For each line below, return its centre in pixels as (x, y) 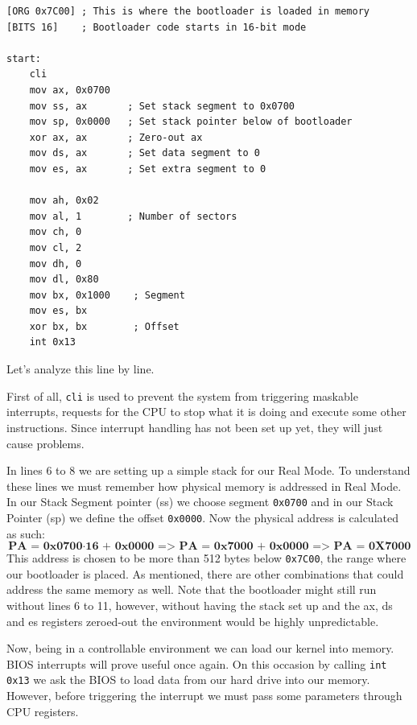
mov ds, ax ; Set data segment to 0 (145, 153)
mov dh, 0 (56, 264)
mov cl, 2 (56, 247)
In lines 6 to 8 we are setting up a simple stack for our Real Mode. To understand (208, 470)
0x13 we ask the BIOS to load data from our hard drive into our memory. (188, 680)
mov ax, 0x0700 (70, 90)
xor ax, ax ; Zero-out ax (116, 137)
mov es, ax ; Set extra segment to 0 (148, 169)
